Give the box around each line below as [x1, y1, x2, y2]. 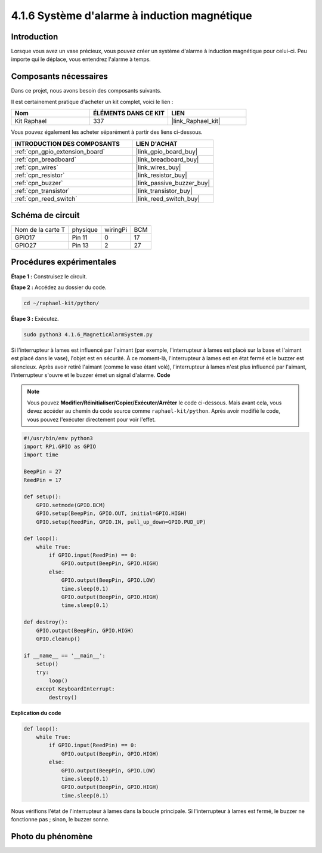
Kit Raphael [14, 117, 47, 125]
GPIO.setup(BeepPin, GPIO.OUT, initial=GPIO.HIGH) [36, 510, 187, 517]
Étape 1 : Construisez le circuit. [11, 272, 88, 280]
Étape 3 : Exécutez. [11, 315, 59, 322]
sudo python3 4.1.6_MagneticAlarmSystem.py [23, 331, 153, 337]
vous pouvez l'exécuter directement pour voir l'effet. [27, 416, 156, 423]
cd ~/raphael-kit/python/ [23, 299, 100, 306]
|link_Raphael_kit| [171, 117, 221, 125]
